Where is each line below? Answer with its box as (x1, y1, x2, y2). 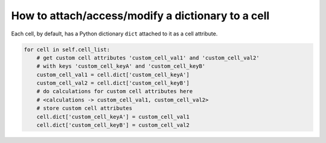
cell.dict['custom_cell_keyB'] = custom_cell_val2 (36, 122, 190, 129)
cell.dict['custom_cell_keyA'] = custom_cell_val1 (36, 113, 190, 120)
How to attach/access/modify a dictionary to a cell (11, 9, 270, 22)
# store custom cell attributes (36, 105, 133, 112)
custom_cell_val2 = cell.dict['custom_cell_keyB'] (36, 80, 190, 87)
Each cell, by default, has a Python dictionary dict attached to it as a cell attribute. (11, 30, 218, 37)
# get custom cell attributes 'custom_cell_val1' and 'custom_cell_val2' (36, 54, 260, 61)
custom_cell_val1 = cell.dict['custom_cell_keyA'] (36, 71, 190, 78)
